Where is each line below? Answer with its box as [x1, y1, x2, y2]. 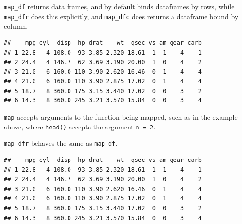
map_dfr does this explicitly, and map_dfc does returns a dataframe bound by [4, 11, 239, 21]
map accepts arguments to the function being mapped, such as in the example [4, 112, 238, 122]
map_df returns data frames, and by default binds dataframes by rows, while [4, 1, 235, 11]
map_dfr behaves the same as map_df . [4, 138, 118, 148]
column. [4, 21, 28, 31]
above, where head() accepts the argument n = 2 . [4, 121, 156, 131]
